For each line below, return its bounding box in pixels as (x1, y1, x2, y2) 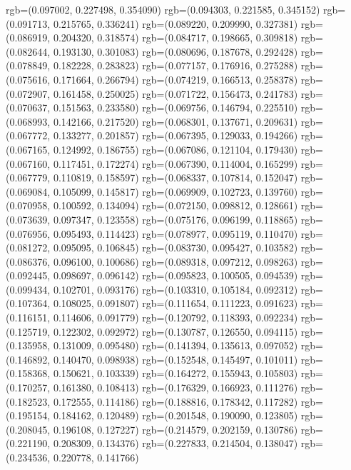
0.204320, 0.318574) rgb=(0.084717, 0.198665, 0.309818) (53, 30, 298, 45)
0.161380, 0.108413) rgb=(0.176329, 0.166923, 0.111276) (53, 380, 298, 395)
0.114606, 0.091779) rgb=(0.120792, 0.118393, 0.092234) (53, 310, 298, 325)
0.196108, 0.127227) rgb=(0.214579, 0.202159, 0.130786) (53, 421, 298, 436)
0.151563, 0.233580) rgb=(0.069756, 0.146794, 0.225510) (53, 100, 298, 115)
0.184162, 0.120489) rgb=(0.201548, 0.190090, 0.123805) (53, 408, 298, 423)
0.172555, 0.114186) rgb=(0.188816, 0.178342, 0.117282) (53, 394, 298, 409)
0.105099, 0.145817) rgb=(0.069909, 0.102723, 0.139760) (53, 184, 298, 199)
